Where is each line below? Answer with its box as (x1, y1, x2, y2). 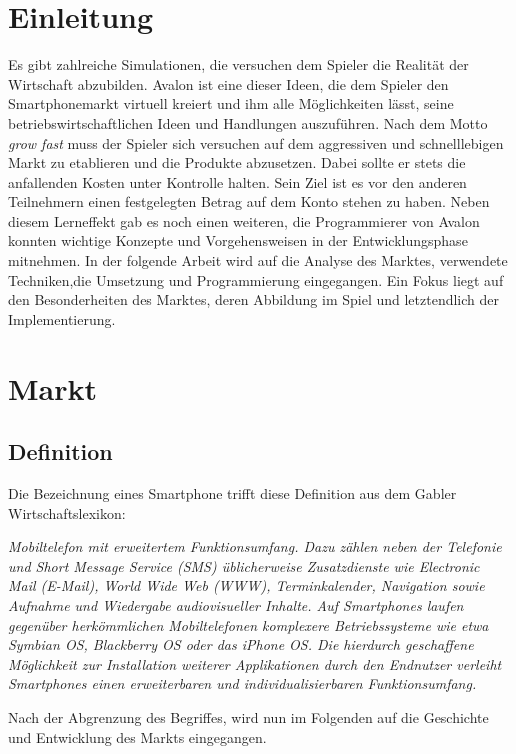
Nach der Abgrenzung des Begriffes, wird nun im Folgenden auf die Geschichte (8, 706, 489, 727)
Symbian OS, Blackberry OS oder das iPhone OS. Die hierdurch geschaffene (8, 634, 474, 655)
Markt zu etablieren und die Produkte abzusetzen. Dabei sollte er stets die (8, 152, 466, 173)
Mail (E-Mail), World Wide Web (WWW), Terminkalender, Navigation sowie (8, 575, 485, 596)
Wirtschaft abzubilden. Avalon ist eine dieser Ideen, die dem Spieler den (8, 73, 449, 94)
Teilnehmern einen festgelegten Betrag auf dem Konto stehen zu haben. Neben (8, 191, 490, 212)
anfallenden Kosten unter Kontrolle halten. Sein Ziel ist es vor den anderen (8, 171, 467, 192)
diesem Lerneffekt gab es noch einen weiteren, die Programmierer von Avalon (8, 210, 480, 231)
